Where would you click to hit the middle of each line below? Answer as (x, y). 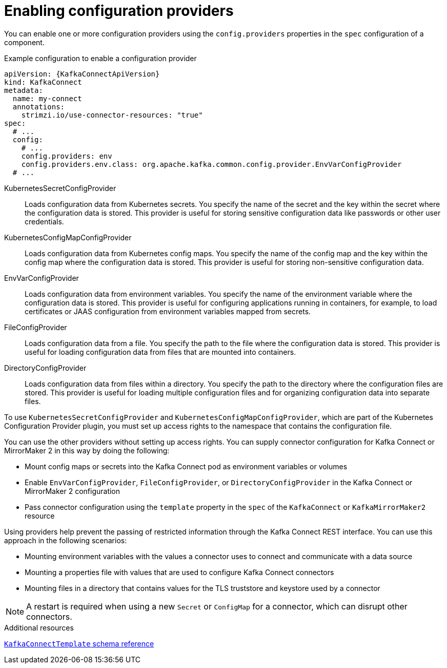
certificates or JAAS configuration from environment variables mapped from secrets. (168, 311)
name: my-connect (47, 98)
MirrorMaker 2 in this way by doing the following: (87, 450)
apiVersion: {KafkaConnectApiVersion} (82, 74)
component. (24, 42)
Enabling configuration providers (119, 11)
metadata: (24, 90)
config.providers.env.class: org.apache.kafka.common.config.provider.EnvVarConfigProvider (211, 164)
